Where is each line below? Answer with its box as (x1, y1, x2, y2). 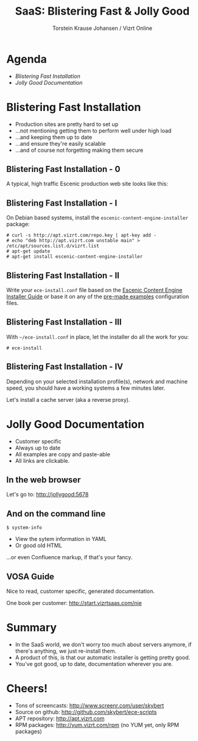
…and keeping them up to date (15, 133, 93, 141)
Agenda (6, 52, 47, 66)
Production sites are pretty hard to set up (15, 120, 119, 127)
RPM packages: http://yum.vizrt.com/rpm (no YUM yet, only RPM (15, 721, 180, 728)
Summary (6, 621, 57, 635)
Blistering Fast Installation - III (6, 317, 122, 328)
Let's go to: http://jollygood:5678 (6, 491, 89, 498)
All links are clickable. (15, 457, 70, 464)
